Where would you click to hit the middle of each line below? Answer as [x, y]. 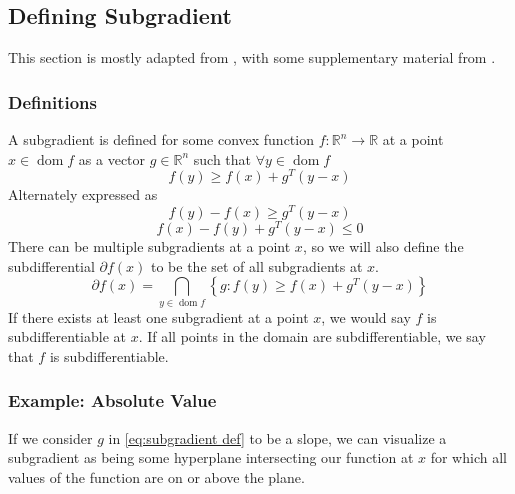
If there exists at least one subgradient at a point [158, 316]
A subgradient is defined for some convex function [161, 139]
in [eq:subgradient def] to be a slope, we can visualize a [277, 437]
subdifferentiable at [67, 336]
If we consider [50, 437]
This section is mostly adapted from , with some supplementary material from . [252, 57]
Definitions [52, 101]
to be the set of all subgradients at [256, 265]
